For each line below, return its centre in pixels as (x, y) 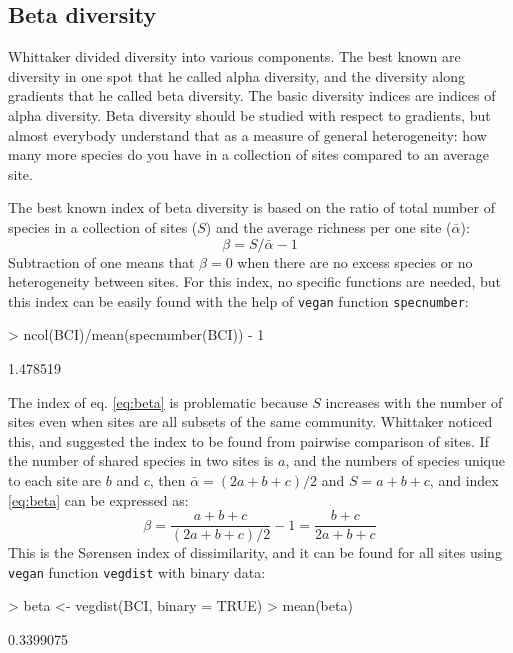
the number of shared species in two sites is (141, 460)
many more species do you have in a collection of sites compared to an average (249, 154)
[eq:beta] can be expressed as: (98, 499)
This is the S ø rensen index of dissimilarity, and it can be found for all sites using (255, 552)
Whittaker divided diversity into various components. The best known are (234, 56)
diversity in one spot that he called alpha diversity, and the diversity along (237, 75)
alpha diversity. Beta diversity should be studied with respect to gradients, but (249, 114)
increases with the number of (414, 401)
